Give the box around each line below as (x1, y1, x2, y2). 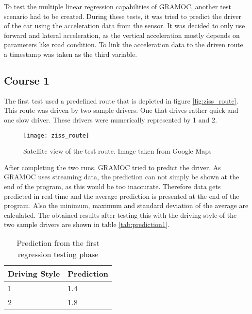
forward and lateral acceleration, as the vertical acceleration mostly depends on (4, 30, 240, 40)
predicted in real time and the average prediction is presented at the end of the (4, 191, 239, 201)
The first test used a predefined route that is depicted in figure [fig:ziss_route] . (4, 95, 238, 105)
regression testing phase (17, 248, 99, 260)
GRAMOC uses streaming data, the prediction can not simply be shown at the (4, 172, 239, 182)
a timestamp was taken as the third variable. (4, 49, 137, 59)
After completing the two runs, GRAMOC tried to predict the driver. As (4, 162, 221, 172)
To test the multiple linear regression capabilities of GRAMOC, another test (4, 1, 231, 11)
